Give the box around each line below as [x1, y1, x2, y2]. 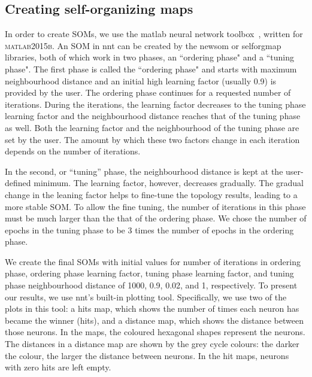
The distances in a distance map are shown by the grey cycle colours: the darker [5, 338, 299, 350]
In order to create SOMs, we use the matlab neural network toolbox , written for [5, 28, 303, 40]
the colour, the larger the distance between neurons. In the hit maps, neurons [5, 349, 289, 361]
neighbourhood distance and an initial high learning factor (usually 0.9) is [5, 74, 277, 87]
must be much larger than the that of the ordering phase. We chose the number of [5, 212, 307, 224]
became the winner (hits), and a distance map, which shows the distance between [5, 314, 304, 326]
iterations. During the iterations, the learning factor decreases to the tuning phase [5, 98, 306, 110]
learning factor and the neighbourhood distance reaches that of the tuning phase [5, 110, 301, 122]
